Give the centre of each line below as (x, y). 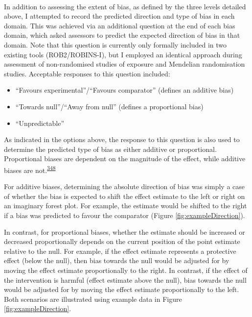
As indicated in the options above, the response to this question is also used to (122, 139)
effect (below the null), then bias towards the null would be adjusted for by (117, 260)
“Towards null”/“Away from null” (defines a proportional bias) (109, 106)
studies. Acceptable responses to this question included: (87, 73)
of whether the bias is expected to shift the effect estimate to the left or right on (125, 196)
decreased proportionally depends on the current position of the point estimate (122, 241)
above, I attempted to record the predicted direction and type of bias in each (119, 16)
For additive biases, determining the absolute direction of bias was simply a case (124, 186)
